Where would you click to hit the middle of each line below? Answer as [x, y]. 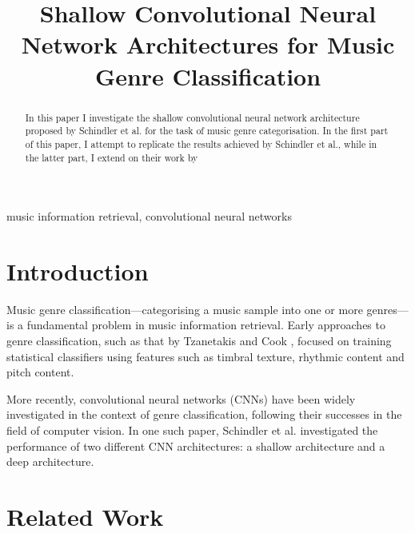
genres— [387, 309]
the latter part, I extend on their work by [112, 157]
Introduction [78, 270]
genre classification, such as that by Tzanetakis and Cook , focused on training [199, 341]
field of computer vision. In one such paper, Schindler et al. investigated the [192, 430]
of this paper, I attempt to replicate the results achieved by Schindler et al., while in [201, 143]
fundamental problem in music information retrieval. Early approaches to [206, 325]
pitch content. [40, 372]
